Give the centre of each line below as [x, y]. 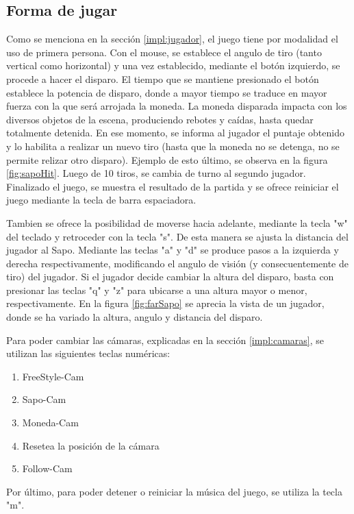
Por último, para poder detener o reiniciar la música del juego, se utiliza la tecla [174, 491]
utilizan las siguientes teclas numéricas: [88, 353]
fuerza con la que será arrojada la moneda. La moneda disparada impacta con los [177, 106]
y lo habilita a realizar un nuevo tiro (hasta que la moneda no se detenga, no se [173, 146]
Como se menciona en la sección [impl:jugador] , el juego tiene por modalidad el [172, 39]
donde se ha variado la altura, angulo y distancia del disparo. [135, 317]
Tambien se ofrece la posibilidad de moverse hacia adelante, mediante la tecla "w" [177, 222]
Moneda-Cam [50, 423]
